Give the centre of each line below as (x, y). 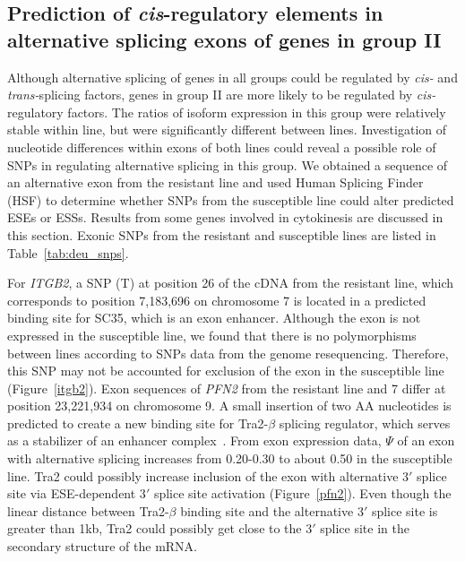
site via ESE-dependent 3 (77, 493)
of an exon (426, 440)
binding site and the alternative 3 (272, 510)
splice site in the (365, 528)
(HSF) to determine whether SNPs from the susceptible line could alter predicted (231, 199)
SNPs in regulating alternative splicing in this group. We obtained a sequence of (228, 164)
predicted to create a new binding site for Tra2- (138, 423)
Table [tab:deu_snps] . (68, 252)
